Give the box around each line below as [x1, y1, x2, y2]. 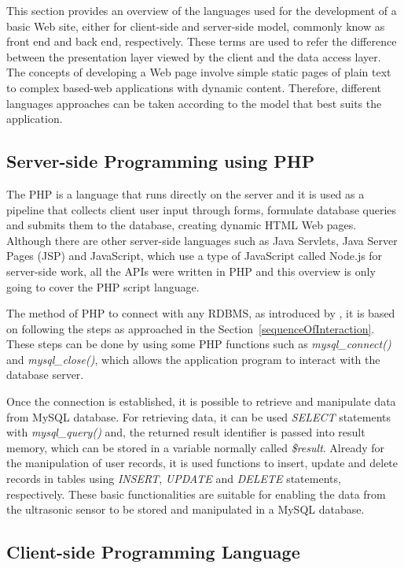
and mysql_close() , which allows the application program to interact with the [6, 351, 380, 367]
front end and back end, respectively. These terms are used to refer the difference [6, 33, 397, 50]
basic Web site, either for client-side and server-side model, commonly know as [6, 17, 385, 34]
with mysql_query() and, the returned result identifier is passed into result [6, 424, 365, 440]
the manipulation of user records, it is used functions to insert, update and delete [6, 455, 398, 471]
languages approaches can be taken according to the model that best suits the [6, 95, 382, 111]
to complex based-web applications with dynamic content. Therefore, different [6, 79, 382, 95]
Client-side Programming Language [6, 540, 300, 564]
